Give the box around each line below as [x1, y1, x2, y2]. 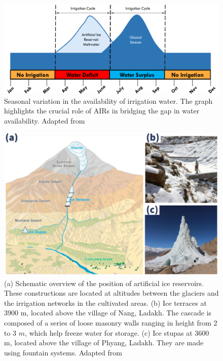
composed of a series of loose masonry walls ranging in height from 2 [4, 317, 217, 328]
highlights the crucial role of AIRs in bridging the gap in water [4, 105, 200, 116]
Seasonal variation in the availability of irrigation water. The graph [4, 95, 213, 106]
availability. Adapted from [4, 115, 85, 126]
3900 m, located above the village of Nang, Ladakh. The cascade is [4, 307, 212, 318]
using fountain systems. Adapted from [4, 347, 122, 357]
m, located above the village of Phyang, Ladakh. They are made [4, 337, 204, 348]
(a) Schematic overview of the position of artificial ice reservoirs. [4, 277, 204, 288]
